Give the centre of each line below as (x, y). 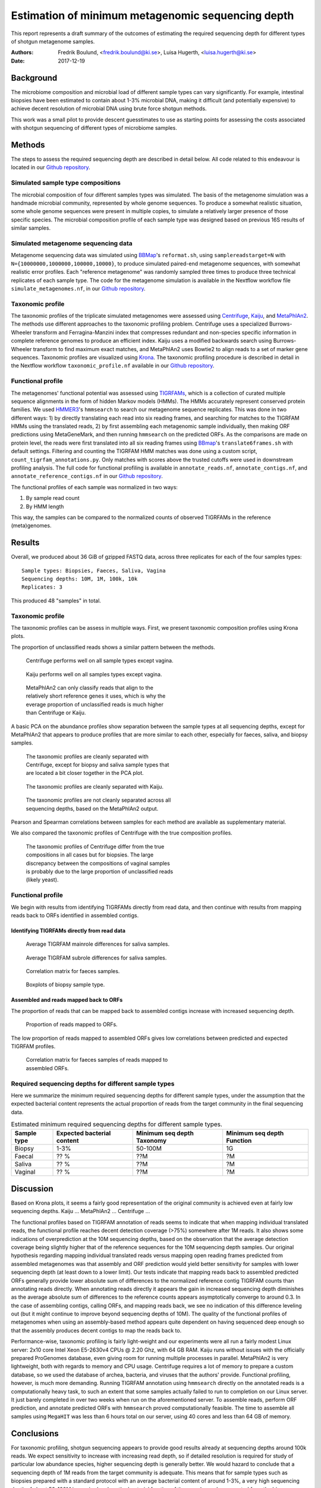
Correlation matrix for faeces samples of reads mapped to (97, 1060)
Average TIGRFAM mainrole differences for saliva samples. (98, 944)
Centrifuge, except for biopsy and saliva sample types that (97, 765)
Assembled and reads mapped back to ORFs (67, 1000)
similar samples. (31, 228)
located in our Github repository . (51, 167)
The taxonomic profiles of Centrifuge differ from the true (95, 846)
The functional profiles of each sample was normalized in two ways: (95, 487)
